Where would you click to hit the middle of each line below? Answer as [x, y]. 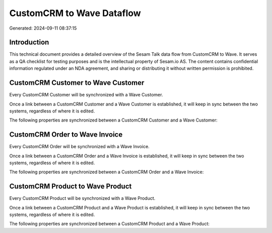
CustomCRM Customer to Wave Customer [77, 83]
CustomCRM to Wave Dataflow [75, 13]
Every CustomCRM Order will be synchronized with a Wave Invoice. [79, 147]
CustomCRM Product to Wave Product [71, 187]
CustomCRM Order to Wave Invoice [66, 135]
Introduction [29, 42]
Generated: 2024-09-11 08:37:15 [43, 28]
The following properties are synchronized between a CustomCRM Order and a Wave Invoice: [107, 172]
